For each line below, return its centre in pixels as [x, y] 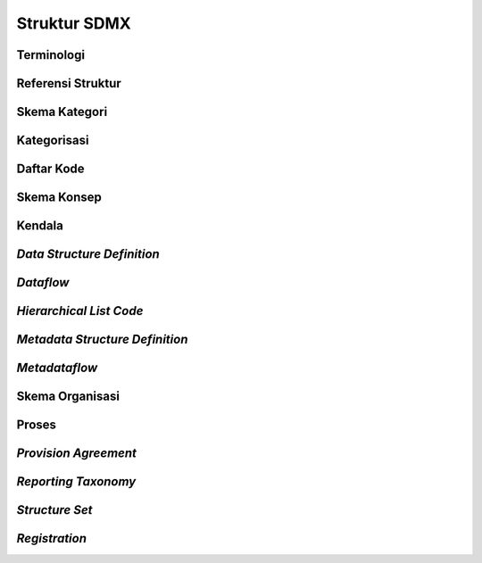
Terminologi [50, 55]
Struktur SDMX [74, 23]
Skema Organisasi [68, 397]
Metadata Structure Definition [102, 339]
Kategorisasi [53, 141]
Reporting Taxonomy [76, 482]
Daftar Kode [50, 169]
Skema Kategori [62, 112]
